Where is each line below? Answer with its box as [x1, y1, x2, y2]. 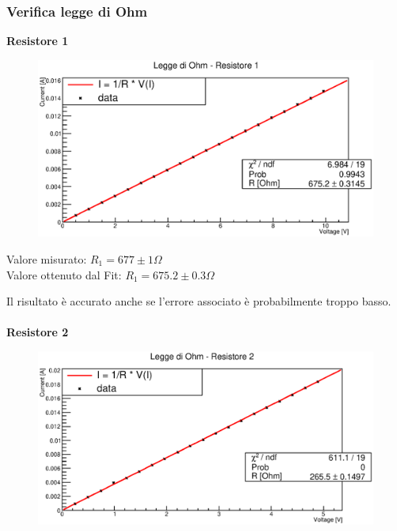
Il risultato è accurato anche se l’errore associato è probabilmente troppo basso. [6, 293, 391, 309]
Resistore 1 [6, 32, 69, 49]
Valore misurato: [6, 251, 87, 267]
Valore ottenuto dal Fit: [6, 266, 122, 283]
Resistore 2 [6, 324, 69, 340]
